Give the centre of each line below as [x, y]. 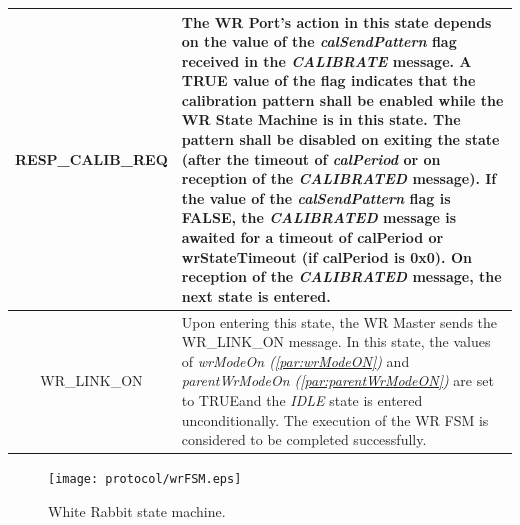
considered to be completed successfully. [304, 439]
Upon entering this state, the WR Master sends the [339, 321]
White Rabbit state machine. [137, 510]
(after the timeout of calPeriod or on [311, 158]
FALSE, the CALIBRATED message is [319, 217]
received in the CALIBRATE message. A [326, 60]
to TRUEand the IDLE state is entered [302, 400]
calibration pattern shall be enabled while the [342, 99]
